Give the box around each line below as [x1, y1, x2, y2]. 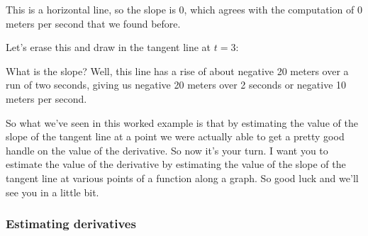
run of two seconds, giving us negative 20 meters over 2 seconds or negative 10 [6, 77, 347, 92]
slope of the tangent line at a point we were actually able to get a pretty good [6, 129, 345, 144]
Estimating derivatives [6, 215, 136, 232]
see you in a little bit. [6, 184, 99, 199]
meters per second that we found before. [6, 16, 181, 30]
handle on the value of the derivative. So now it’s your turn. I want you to [6, 142, 328, 157]
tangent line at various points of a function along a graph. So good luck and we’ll [6, 170, 359, 185]
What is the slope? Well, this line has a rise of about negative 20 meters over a [6, 63, 349, 78]
